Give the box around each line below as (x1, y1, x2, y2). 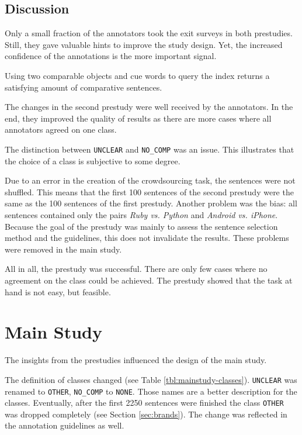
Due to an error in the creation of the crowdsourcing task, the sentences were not (5, 174, 296, 187)
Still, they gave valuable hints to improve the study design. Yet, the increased (5, 38, 283, 50)
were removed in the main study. (5, 243, 122, 255)
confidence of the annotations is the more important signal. (5, 50, 217, 62)
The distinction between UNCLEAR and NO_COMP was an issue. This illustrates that (5, 143, 294, 155)
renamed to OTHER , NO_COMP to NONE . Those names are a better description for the (5, 385, 297, 397)
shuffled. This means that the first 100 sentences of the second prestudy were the (5, 185, 294, 198)
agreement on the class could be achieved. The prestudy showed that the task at (5, 274, 293, 286)
